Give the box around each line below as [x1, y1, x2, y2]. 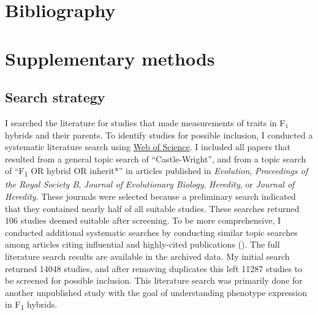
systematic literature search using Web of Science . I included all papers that [5, 140, 291, 153]
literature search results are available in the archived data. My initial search [5, 250, 290, 263]
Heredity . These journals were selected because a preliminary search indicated [5, 190, 296, 203]
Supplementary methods [5, 45, 215, 70]
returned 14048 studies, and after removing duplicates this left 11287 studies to [5, 262, 303, 275]
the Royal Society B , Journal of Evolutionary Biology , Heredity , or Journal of [5, 178, 295, 191]
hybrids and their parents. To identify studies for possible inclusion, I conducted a [5, 128, 313, 141]
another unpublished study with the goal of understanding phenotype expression [5, 286, 307, 298]
